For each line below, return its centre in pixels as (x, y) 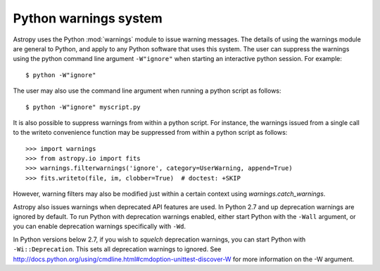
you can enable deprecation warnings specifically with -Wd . (100, 226)
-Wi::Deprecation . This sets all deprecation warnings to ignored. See (117, 249)
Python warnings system (88, 18)
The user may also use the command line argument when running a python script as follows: (147, 91)
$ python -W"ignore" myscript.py (83, 107)
